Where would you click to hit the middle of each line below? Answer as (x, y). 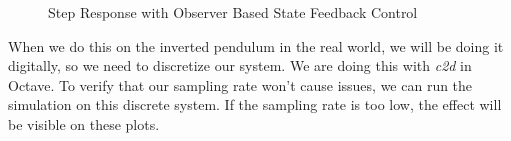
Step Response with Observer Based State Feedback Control (233, 12)
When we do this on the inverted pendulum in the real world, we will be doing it (256, 45)
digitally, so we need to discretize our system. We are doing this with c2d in (240, 65)
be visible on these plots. (84, 123)
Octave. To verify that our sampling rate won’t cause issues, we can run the (240, 84)
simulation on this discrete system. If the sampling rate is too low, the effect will (255, 104)
